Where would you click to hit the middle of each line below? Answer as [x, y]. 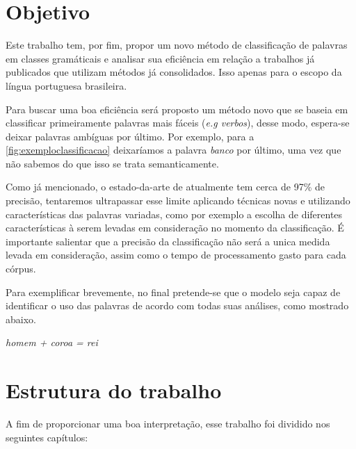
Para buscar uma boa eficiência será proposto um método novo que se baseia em [177, 109]
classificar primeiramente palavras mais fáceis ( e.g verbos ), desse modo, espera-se [178, 123]
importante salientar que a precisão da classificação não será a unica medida [168, 241]
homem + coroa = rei [52, 342]
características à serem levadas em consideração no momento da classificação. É [175, 228]
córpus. [21, 269]
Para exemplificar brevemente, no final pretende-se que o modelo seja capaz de [173, 292]
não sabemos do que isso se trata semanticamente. [112, 163]
